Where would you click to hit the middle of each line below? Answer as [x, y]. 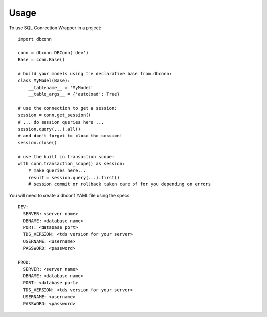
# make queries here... [57, 170]
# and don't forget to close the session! [70, 136]
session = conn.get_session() [55, 115]
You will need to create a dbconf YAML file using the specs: [70, 195]
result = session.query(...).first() [74, 177]
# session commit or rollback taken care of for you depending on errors [119, 184]
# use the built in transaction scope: [66, 157]
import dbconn [35, 39]
